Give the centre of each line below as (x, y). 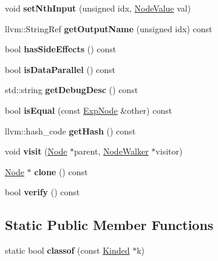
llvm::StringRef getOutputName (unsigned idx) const (109, 28)
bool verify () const (43, 192)
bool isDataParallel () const (60, 69)
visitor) (169, 151)
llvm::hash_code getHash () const (70, 130)
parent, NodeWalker (111, 151)
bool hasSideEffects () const (61, 49)
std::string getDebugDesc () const (72, 90)
